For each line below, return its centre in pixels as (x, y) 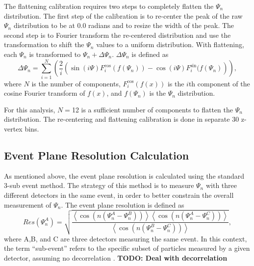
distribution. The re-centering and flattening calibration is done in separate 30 (122, 119)
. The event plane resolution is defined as (123, 204)
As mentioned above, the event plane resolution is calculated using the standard (124, 175)
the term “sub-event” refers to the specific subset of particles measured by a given (127, 248)
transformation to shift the (44, 44)
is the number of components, (76, 83)
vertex (13, 129)
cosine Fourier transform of (45, 93)
